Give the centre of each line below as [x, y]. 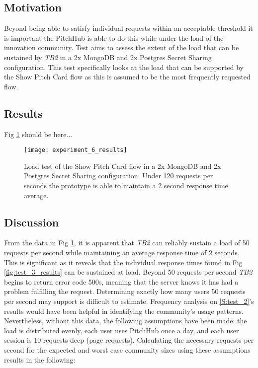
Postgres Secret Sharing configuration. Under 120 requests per [119, 176]
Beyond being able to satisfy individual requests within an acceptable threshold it [129, 28]
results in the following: [40, 359]
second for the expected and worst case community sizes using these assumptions [127, 349]
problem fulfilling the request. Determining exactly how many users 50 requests [125, 291]
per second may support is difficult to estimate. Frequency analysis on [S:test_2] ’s [129, 301]
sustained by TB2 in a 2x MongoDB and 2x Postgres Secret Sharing [108, 57]
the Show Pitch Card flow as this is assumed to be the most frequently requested [127, 77]
